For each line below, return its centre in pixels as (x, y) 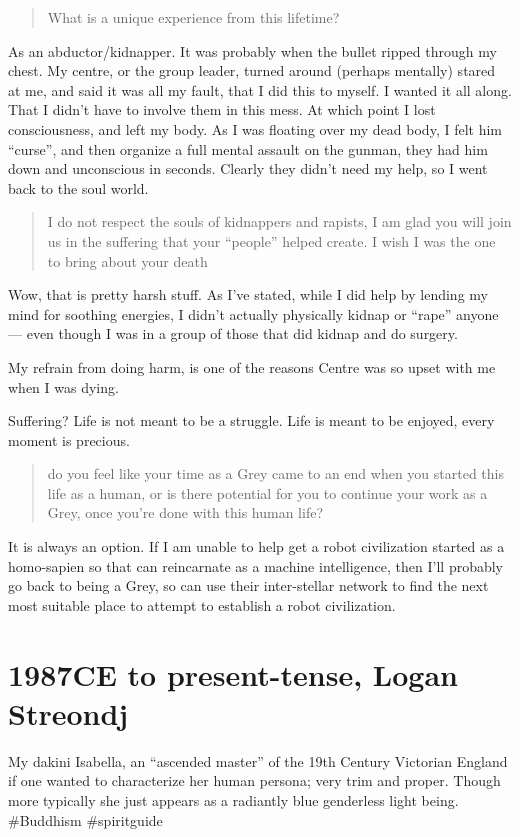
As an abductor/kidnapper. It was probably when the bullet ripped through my (252, 50)
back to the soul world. (78, 187)
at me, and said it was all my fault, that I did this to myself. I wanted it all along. (260, 89)
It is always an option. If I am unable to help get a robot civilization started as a (256, 546)
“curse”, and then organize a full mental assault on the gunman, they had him (248, 148)
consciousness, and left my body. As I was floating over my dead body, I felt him (255, 128)
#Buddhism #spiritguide (85, 819)
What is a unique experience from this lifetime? (193, 17)
